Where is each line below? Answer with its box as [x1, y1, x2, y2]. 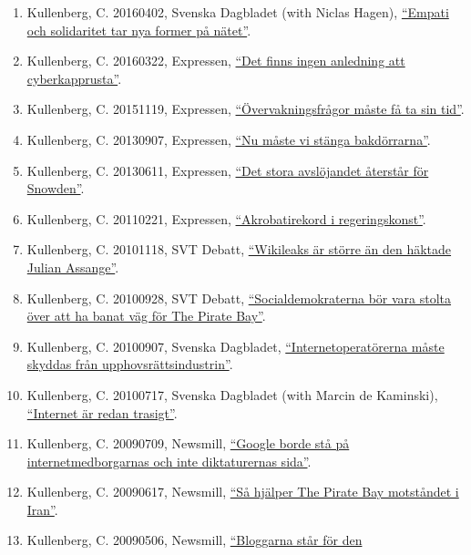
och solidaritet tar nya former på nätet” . [26, 20, 251, 39]
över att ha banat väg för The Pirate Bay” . [26, 306, 266, 325]
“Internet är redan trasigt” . [26, 403, 178, 422]
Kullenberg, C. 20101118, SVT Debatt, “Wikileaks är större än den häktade [26, 240, 452, 259]
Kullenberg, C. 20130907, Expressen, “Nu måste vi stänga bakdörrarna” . [26, 129, 431, 149]
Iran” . [26, 499, 58, 519]
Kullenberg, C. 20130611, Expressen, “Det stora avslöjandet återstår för [26, 160, 429, 180]
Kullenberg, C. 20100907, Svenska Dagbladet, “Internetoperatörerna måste [26, 336, 445, 355]
